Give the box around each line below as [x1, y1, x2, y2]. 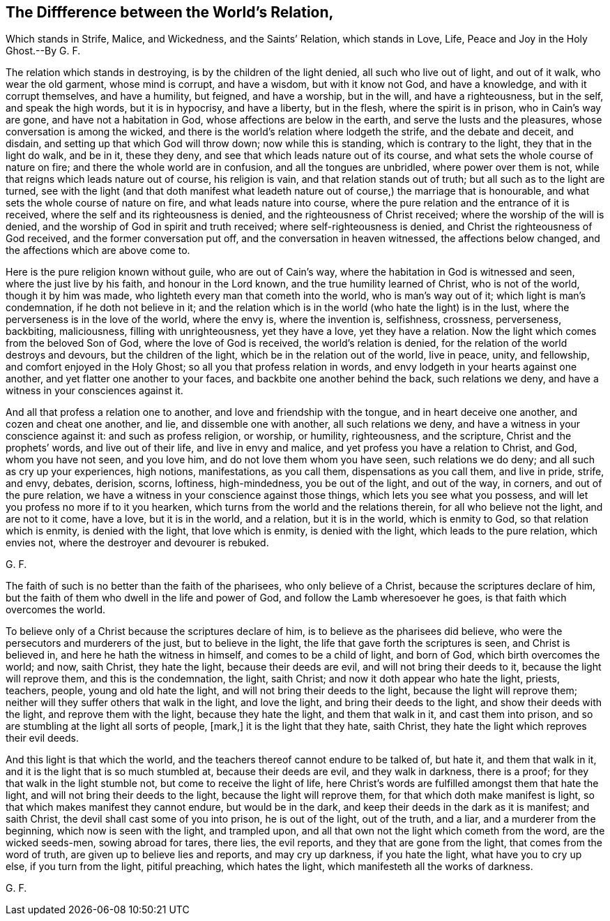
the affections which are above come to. [6, 244, 190, 257]
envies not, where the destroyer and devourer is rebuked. [6, 537, 269, 549]
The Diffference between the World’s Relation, [6, 3, 334, 21]
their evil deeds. [6, 732, 79, 744]
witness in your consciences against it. [6, 384, 183, 397]
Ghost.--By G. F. [6, 45, 81, 57]
